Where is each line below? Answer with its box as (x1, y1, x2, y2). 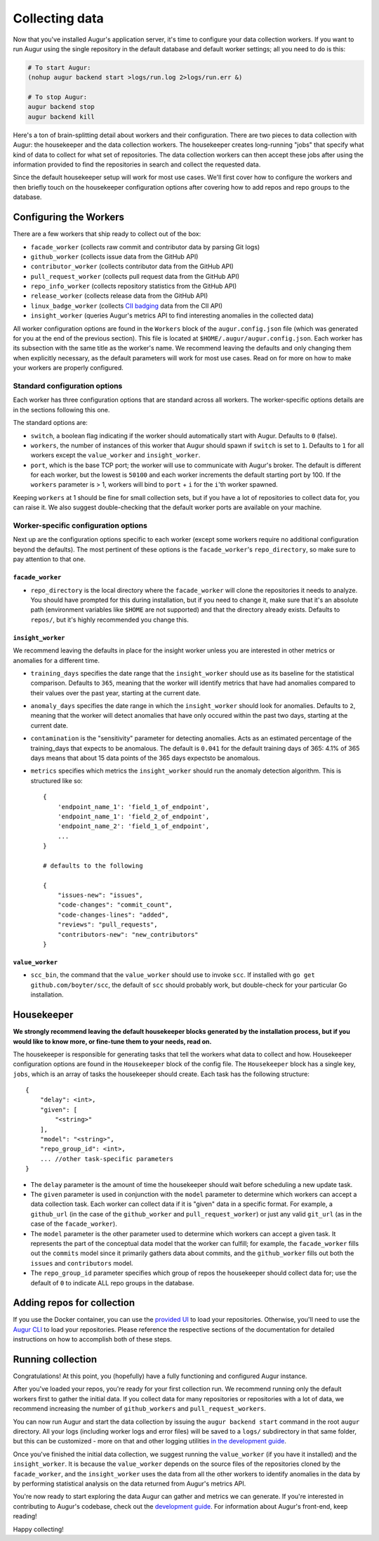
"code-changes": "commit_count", (57, 901, 173, 909)
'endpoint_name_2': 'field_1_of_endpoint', (57, 822, 210, 830)
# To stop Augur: (27, 93, 88, 101)
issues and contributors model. (30, 1259, 133, 1267)
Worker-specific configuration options (13, 520, 147, 530)
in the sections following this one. (13, 405, 110, 414)
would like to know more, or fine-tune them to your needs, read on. (13, 1037, 212, 1046)
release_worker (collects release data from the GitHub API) (30, 291, 208, 300)
